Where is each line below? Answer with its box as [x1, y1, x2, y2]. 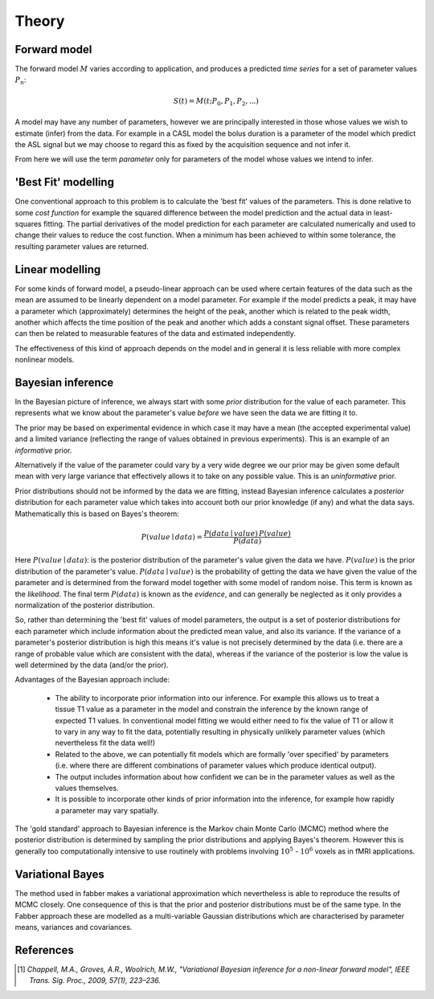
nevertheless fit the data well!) [55, 738, 156, 747]
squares [14, 219, 42, 229]
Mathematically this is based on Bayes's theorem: [14, 509, 180, 518]
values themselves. [55, 783, 120, 792]
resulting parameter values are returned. [14, 241, 149, 251]
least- [374, 207, 393, 217]
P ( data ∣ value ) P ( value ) [203, 529, 291, 538]
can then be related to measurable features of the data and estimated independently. [14, 329, 297, 338]
